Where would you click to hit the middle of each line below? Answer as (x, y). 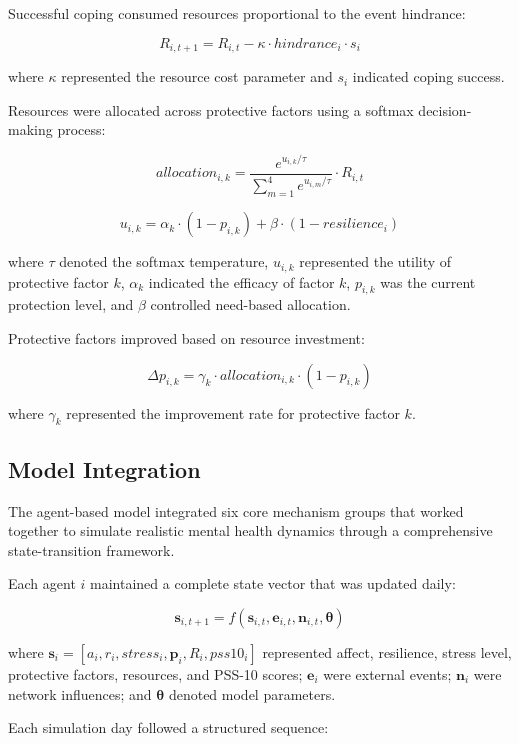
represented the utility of (375, 261)
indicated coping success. (428, 76)
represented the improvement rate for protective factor (233, 412)
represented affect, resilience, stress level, (387, 651)
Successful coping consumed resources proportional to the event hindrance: (237, 13)
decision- (445, 109)
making (30, 129)
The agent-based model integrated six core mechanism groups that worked (236, 510)
